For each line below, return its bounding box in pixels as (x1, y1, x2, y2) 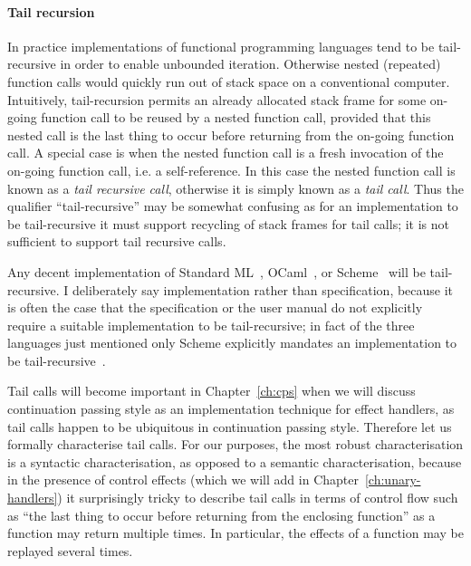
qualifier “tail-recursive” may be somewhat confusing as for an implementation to (7, 197, 458, 216)
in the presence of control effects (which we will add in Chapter (7, 470, 359, 489)
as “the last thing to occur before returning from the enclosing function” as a (7, 505, 436, 524)
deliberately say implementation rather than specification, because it (72, 280, 454, 299)
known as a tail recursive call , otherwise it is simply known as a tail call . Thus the (7, 178, 464, 197)
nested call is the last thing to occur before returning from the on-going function (7, 125, 455, 144)
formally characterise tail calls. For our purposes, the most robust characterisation (7, 435, 464, 454)
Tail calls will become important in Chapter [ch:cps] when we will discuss (7, 381, 416, 400)
